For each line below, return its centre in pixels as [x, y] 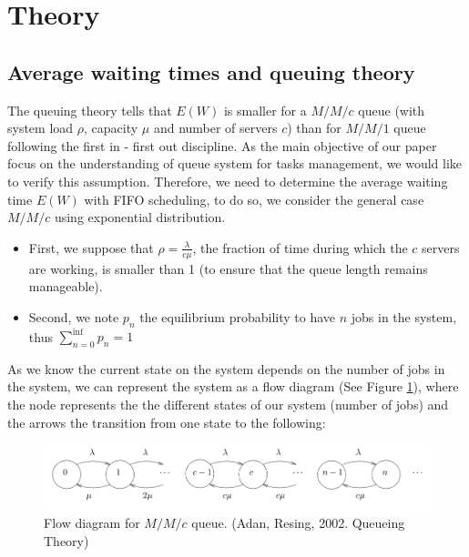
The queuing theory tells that [90, 110]
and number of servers [215, 128]
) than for [314, 128]
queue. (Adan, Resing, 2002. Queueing [298, 522]
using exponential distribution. [140, 217]
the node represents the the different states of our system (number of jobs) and [228, 405]
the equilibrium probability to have [238, 316]
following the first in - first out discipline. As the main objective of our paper [222, 145]
